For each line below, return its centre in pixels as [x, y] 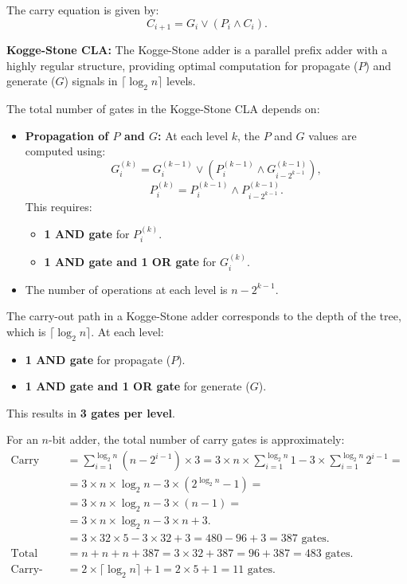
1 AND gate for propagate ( [98, 359]
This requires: [59, 206]
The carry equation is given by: [83, 10]
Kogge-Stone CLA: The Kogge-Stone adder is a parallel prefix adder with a [197, 50]
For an [22, 439]
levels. [181, 81]
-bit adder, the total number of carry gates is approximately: [196, 439]
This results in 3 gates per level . [91, 412]
